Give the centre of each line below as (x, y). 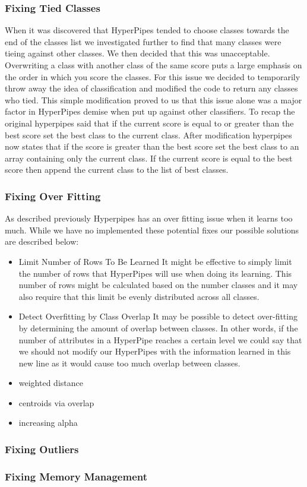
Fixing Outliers (42, 449)
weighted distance (51, 383)
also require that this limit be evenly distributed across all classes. (139, 296)
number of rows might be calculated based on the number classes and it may (158, 285)
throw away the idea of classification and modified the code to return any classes (151, 88)
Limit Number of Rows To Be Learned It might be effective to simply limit (155, 261)
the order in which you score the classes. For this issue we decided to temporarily (153, 76)
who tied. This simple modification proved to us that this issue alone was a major (153, 99)
